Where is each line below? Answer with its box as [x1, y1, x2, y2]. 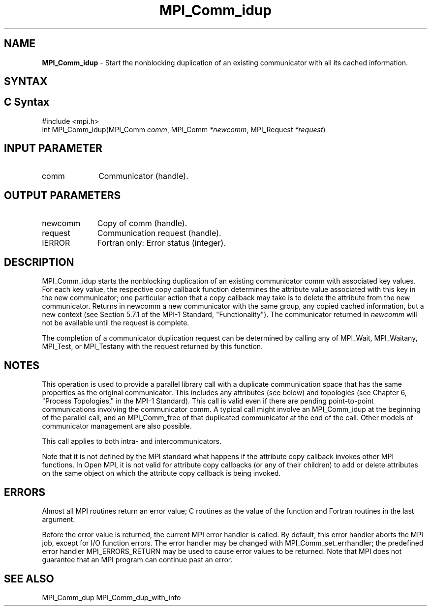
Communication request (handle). [97, 228, 221, 238]
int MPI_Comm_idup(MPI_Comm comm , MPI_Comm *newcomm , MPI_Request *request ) [42, 125, 326, 134]
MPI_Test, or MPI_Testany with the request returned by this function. [42, 342, 263, 351]
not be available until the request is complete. [42, 319, 189, 327]
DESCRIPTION [4, 256, 74, 268]
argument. [42, 515, 75, 524]
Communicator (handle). [98, 171, 188, 181]
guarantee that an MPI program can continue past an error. [42, 555, 233, 564]
